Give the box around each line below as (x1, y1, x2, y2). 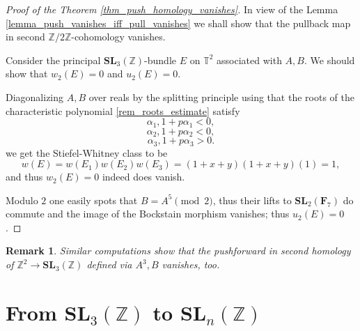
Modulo (6, 192, 38, 207)
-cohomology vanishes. (71, 29, 166, 44)
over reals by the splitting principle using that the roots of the (88, 89, 354, 104)
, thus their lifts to (212, 192, 292, 207)
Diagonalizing (6, 89, 64, 104)
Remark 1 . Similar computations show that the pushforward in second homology (6, 243, 351, 258)
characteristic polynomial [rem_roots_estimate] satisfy (6, 103, 240, 118)
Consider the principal (6, 52, 101, 67)
